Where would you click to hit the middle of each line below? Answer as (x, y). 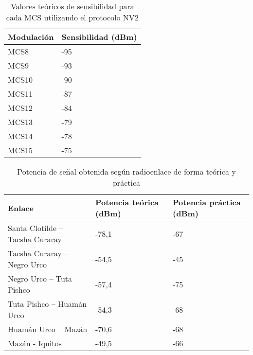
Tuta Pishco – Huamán (47, 304)
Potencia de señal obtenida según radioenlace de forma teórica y (126, 171)
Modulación (31, 37)
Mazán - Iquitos (35, 343)
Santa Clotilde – (36, 228)
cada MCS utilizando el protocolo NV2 (72, 17)
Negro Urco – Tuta (40, 278)
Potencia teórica (127, 202)
